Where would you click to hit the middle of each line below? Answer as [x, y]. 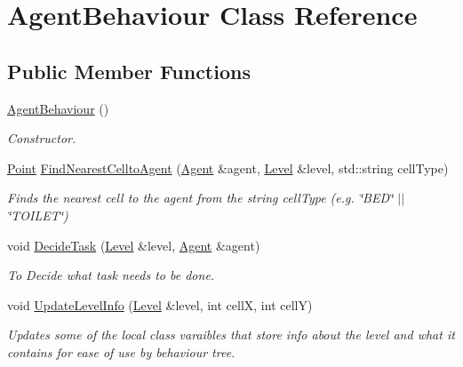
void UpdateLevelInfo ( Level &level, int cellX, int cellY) [160, 304]
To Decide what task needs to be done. [111, 275]
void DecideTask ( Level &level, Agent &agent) [134, 245]
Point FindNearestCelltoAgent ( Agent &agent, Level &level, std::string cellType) [228, 168]
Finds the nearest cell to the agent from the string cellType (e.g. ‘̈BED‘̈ [200, 198]
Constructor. [42, 138]
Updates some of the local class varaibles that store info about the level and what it [231, 335]
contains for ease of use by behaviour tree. [121, 351]
